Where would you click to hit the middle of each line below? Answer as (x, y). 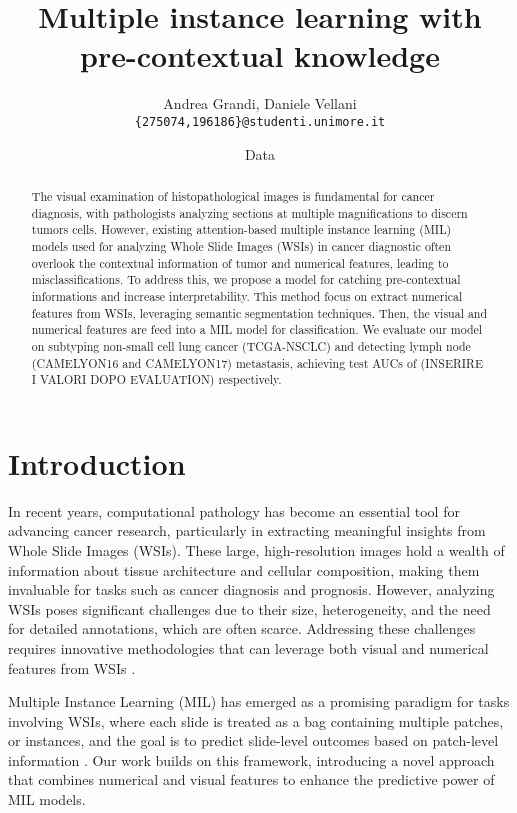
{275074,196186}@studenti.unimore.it (260, 121)
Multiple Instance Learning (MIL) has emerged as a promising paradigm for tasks (259, 701)
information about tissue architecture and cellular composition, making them (244, 569)
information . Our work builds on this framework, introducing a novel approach (251, 759)
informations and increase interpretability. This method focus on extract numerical (247, 295)
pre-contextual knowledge (260, 55)
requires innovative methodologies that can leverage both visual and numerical (248, 647)
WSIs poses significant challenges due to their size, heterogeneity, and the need (249, 608)
